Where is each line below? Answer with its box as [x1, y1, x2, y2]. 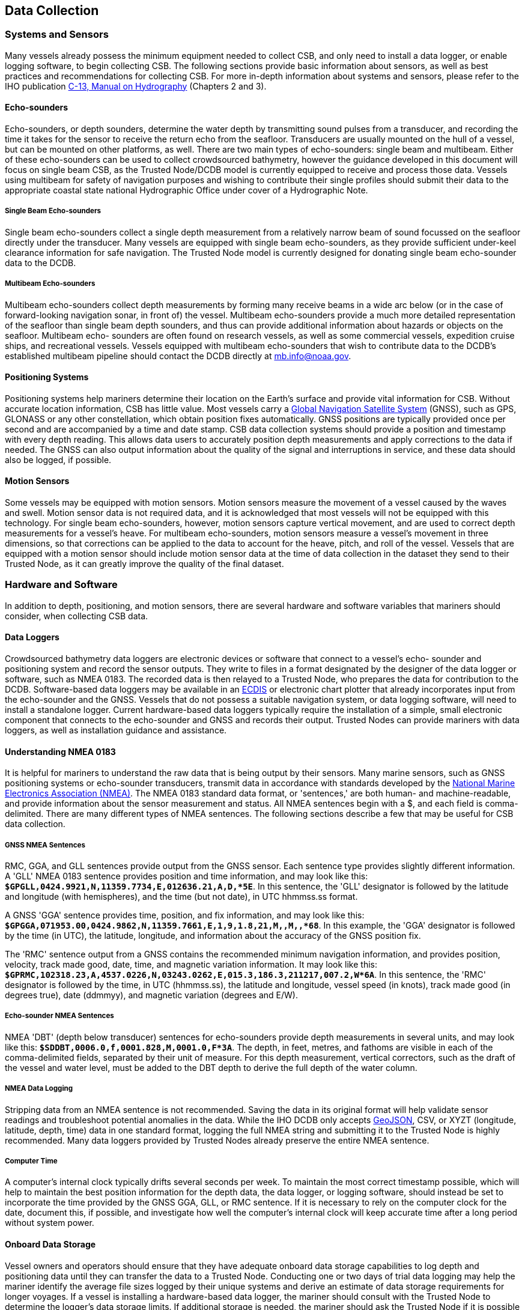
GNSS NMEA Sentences [5, 840, 85, 849]
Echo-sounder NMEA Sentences [5, 1011, 114, 1020]
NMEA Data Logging [5, 1084, 73, 1093]
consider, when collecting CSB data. [5, 610, 148, 621]
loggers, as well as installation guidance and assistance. [5, 724, 227, 735]
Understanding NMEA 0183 [5, 746, 116, 757]
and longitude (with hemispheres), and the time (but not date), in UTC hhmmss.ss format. [5, 891, 358, 902]
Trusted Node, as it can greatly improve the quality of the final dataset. [5, 559, 284, 569]
